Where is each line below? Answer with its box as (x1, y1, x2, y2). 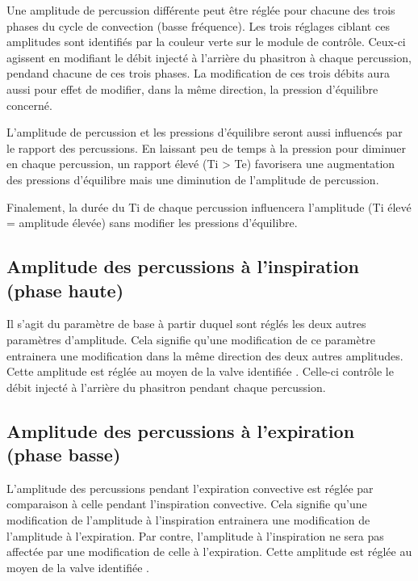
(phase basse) (6, 442, 121, 467)
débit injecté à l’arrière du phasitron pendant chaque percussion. (6, 378, 326, 395)
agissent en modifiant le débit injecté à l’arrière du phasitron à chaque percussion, (6, 48, 412, 65)
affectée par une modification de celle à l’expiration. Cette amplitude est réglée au (6, 543, 412, 560)
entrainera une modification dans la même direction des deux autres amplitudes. (6, 347, 403, 364)
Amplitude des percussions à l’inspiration (6, 254, 359, 279)
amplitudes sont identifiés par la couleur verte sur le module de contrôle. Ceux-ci (6, 33, 406, 50)
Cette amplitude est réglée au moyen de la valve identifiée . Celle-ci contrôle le (6, 363, 394, 380)
